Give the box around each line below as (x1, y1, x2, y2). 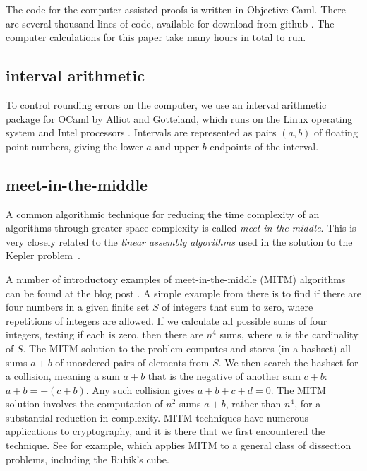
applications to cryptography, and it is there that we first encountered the (6, 424, 325, 439)
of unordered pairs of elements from (55, 354, 210, 369)
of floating (314, 125, 358, 140)
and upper (155, 138, 200, 153)
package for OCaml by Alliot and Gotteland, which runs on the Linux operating (6, 111, 353, 126)
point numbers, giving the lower (6, 138, 143, 153)
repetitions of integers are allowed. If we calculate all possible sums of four (6, 313, 327, 328)
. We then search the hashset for (218, 354, 359, 369)
